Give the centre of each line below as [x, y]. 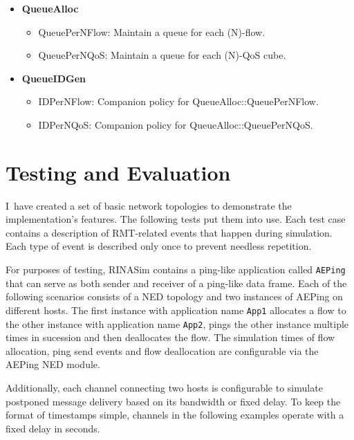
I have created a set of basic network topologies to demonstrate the [149, 205]
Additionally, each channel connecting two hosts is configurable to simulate [164, 387]
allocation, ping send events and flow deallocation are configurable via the [162, 350]
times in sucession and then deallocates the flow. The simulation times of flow [170, 337]
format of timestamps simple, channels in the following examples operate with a [175, 415]
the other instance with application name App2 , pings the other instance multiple [177, 323]
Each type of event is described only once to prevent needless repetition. [159, 246]
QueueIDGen [54, 78]
